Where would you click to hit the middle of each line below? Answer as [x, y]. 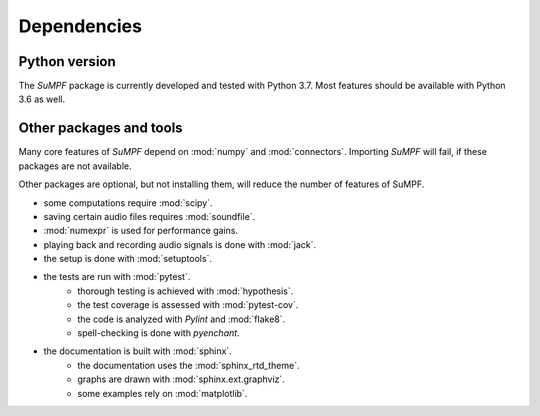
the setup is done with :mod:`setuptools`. [127, 259]
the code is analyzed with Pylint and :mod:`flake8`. [181, 319]
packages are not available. [75, 166]
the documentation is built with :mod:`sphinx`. [137, 351]
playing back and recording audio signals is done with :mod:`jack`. [180, 244]
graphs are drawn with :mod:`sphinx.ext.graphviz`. [181, 379]
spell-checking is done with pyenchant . [158, 333]
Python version [67, 61]
